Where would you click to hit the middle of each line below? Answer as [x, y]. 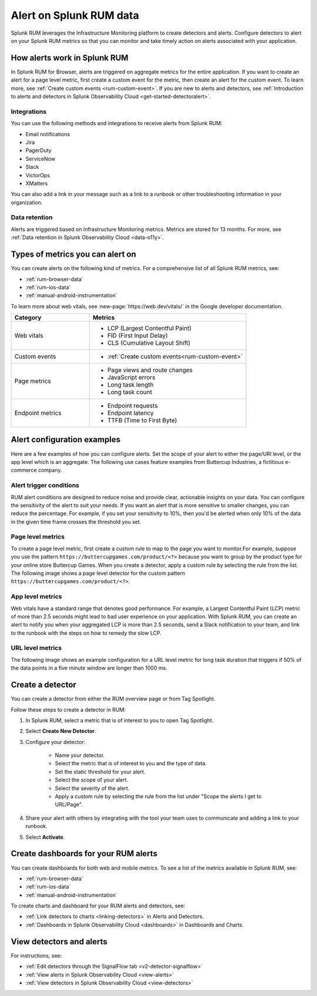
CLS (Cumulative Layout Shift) [149, 343]
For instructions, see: [36, 955]
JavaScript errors [131, 378]
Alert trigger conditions [45, 486]
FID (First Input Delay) [138, 336]
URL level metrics [36, 648]
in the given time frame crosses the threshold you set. [76, 521]
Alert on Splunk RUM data [75, 15]
